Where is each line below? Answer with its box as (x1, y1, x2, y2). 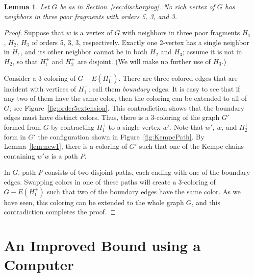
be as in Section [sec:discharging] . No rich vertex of (59, 1, 215, 11)
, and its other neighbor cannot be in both (20, 46, 148, 57)
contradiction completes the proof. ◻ (4, 207, 116, 217)
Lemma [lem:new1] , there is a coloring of (4, 141, 127, 151)
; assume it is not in (182, 46, 242, 57)
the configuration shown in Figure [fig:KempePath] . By (38, 131, 204, 141)
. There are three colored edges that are (118, 72, 238, 83)
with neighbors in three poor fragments (122, 27, 240, 38)
